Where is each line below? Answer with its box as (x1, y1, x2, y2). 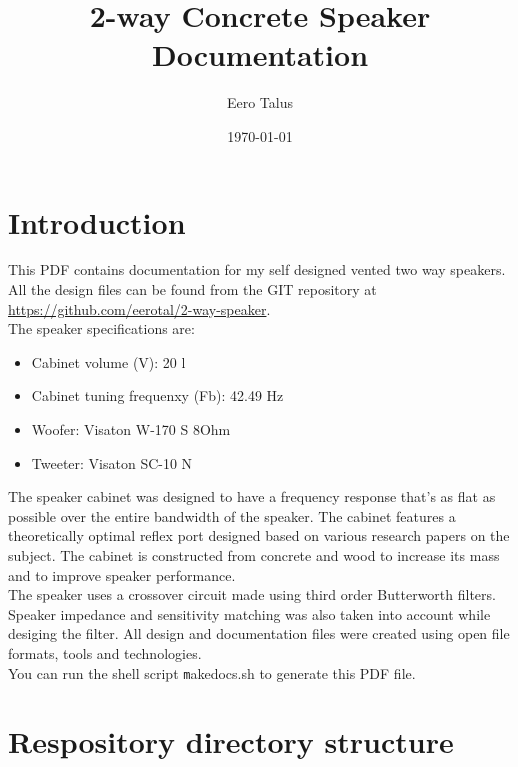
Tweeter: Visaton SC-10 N (31, 452, 193, 473)
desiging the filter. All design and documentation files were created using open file (8, 623, 510, 644)
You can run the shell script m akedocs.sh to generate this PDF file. (8, 662, 416, 683)
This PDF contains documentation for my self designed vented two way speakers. (8, 259, 506, 280)
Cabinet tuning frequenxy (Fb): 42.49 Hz (31, 385, 284, 406)
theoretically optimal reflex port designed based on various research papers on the (8, 525, 510, 546)
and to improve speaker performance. (8, 564, 236, 585)
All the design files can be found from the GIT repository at (8, 279, 377, 300)
